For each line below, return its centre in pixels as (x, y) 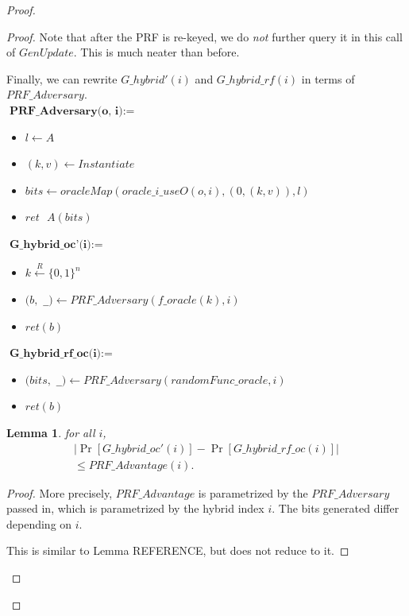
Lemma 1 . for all (51, 433)
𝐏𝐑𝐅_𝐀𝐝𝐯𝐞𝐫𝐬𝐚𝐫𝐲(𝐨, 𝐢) (66, 111)
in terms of (328, 78)
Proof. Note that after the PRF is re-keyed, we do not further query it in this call (204, 36)
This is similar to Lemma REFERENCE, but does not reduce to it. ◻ (178, 550)
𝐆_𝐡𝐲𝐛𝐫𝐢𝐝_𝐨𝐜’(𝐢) (50, 244)
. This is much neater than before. (156, 52)
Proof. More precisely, (60, 492)
